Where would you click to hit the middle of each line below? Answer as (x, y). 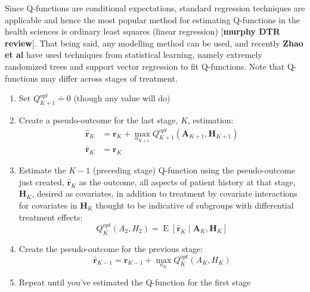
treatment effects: (51, 217)
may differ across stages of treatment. (109, 78)
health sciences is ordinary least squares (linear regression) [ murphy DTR (142, 31)
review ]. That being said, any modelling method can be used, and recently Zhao (154, 43)
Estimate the (42, 170)
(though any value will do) (122, 98)
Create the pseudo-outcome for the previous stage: (111, 248)
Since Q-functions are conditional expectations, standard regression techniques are (155, 8)
